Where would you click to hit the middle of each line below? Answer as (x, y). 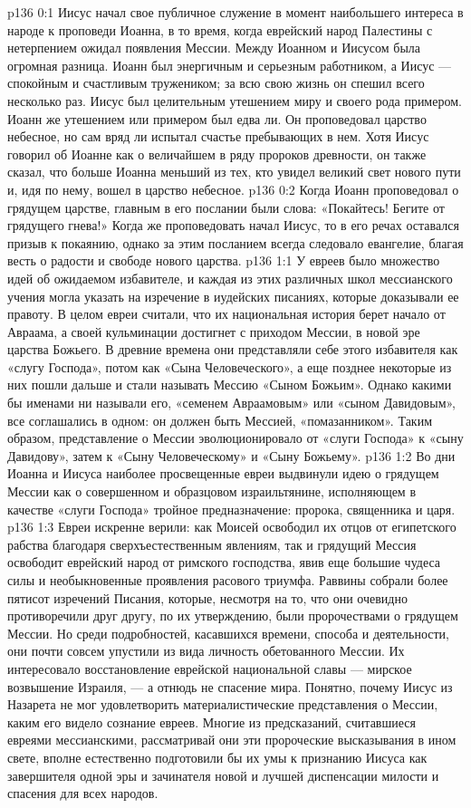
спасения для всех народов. (83, 793)
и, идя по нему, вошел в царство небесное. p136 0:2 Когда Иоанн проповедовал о (233, 189)
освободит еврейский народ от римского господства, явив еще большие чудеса (224, 562)
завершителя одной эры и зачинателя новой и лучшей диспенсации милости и (223, 775)
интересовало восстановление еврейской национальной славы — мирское (210, 668)
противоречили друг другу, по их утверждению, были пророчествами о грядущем (233, 616)
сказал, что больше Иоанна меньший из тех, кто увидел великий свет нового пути (234, 172)
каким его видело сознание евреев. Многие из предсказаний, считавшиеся (211, 721)
